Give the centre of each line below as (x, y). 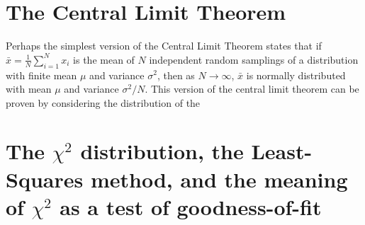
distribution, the (162, 151)
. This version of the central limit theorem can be (252, 89)
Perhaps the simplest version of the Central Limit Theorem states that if (164, 46)
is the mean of (104, 59)
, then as (176, 75)
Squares (45, 179)
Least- (282, 151)
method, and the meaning (219, 179)
